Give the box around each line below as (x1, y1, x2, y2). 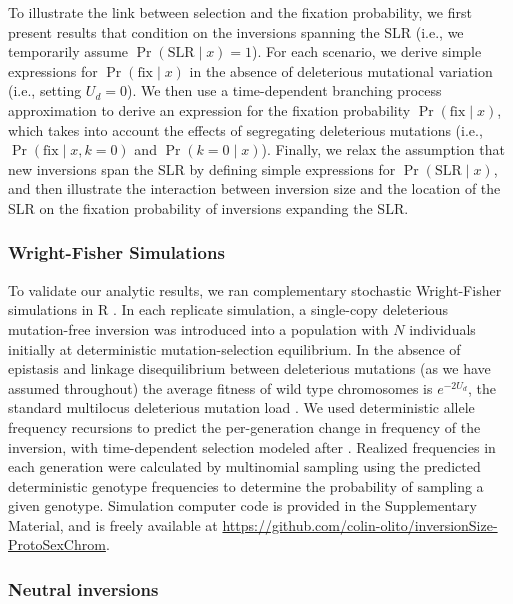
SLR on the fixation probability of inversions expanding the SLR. (8, 197, 409, 218)
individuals (409, 318, 476, 339)
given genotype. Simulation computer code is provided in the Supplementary (8, 495, 477, 516)
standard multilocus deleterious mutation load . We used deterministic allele (8, 397, 475, 418)
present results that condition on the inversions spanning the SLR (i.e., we (8, 21, 464, 42)
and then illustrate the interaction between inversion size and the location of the (8, 178, 501, 199)
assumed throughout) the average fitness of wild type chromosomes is (8, 377, 433, 398)
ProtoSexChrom (8, 534, 106, 555)
